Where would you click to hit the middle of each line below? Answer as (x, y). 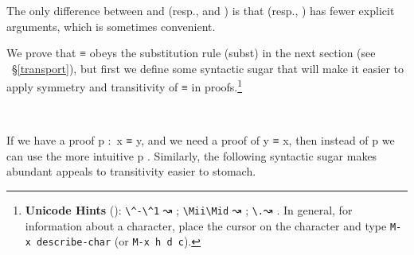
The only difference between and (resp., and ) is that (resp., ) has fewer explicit (201, 10)
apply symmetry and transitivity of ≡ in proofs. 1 (125, 86)
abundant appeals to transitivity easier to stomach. (131, 171)
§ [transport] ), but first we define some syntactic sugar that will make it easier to (207, 68)
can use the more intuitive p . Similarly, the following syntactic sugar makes (192, 155)
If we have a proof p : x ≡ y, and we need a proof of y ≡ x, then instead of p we (201, 140)
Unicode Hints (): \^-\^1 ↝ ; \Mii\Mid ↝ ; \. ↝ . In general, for (189, 210)
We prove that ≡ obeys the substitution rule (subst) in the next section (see (191, 53)
